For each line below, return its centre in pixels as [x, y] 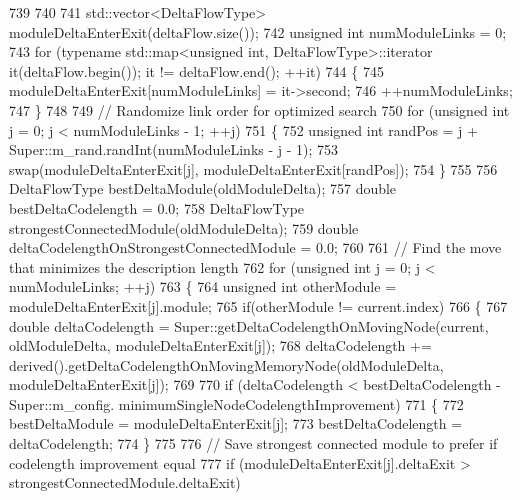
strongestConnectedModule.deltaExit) [125, 482]
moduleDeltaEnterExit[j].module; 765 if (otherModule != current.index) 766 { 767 [258, 305]
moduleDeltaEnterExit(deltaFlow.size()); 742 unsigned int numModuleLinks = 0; [258, 31]
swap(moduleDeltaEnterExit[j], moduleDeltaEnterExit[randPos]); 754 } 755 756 [253, 168]
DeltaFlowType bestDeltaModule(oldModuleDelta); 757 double [203, 188]
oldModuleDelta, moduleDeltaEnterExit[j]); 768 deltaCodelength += [220, 345]
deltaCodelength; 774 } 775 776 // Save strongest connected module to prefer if [253, 443]
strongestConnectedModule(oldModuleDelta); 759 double [184, 227]
